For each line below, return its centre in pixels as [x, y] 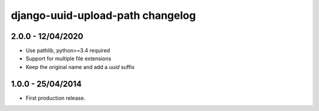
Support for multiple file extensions [69, 58]
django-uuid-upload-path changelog [103, 15]
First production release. [56, 98]
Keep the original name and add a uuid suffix [80, 67]
